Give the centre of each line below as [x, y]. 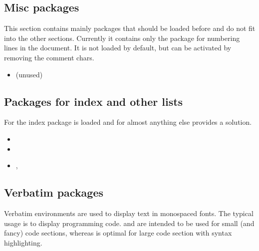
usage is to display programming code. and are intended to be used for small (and [129, 223]
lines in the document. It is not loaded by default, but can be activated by [118, 48]
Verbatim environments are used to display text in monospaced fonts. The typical [129, 213]
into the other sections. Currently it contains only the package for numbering [122, 38]
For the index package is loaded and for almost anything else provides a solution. [128, 122]
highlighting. [23, 242]
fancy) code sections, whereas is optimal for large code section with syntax [118, 233]
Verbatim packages [54, 192]
